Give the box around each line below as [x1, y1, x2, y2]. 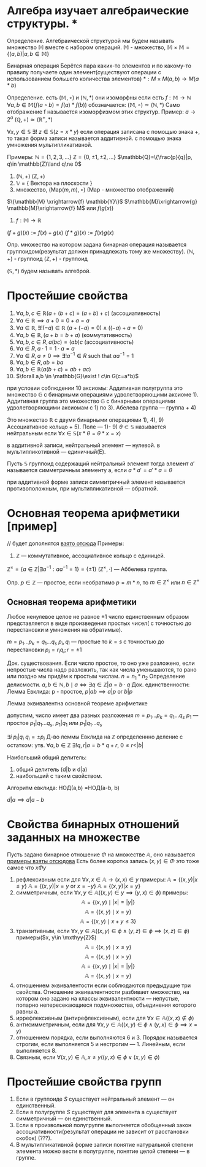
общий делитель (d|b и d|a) [15, 766, 88, 773]
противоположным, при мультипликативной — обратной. [7, 485, 159, 492]
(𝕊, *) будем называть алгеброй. [7, 267, 91, 274]
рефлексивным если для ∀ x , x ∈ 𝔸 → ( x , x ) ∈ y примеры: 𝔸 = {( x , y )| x [15, 875, 198, 883]
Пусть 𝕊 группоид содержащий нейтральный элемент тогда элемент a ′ [7, 460, 195, 467]
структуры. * [7, 17, 78, 31]
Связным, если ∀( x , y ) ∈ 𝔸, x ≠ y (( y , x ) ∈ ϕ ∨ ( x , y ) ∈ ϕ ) [15, 1053, 160, 1061]
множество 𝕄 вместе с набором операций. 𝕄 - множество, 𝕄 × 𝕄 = [7, 44, 190, 51]
